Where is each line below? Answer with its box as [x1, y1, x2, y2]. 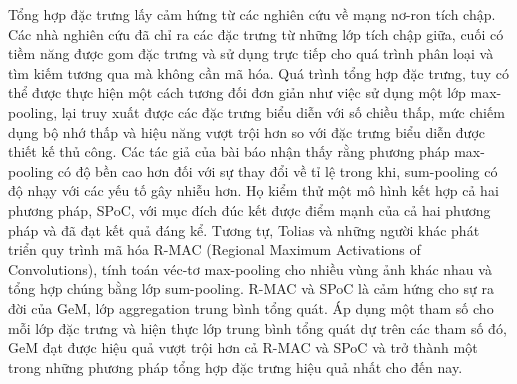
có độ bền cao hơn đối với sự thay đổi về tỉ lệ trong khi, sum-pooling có [57, 160, 498, 181]
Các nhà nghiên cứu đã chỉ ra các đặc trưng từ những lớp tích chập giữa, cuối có [8, 23, 504, 44]
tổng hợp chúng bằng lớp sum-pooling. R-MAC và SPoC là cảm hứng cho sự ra [8, 278, 494, 299]
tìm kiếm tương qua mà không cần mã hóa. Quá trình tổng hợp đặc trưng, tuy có [8, 62, 510, 83]
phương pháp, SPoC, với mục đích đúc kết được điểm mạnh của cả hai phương [8, 199, 491, 220]
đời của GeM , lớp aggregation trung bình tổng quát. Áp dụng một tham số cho [8, 297, 494, 318]
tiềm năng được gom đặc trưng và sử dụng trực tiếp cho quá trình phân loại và [8, 43, 494, 64]
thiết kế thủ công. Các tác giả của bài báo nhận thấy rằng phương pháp [8, 141, 450, 162]
